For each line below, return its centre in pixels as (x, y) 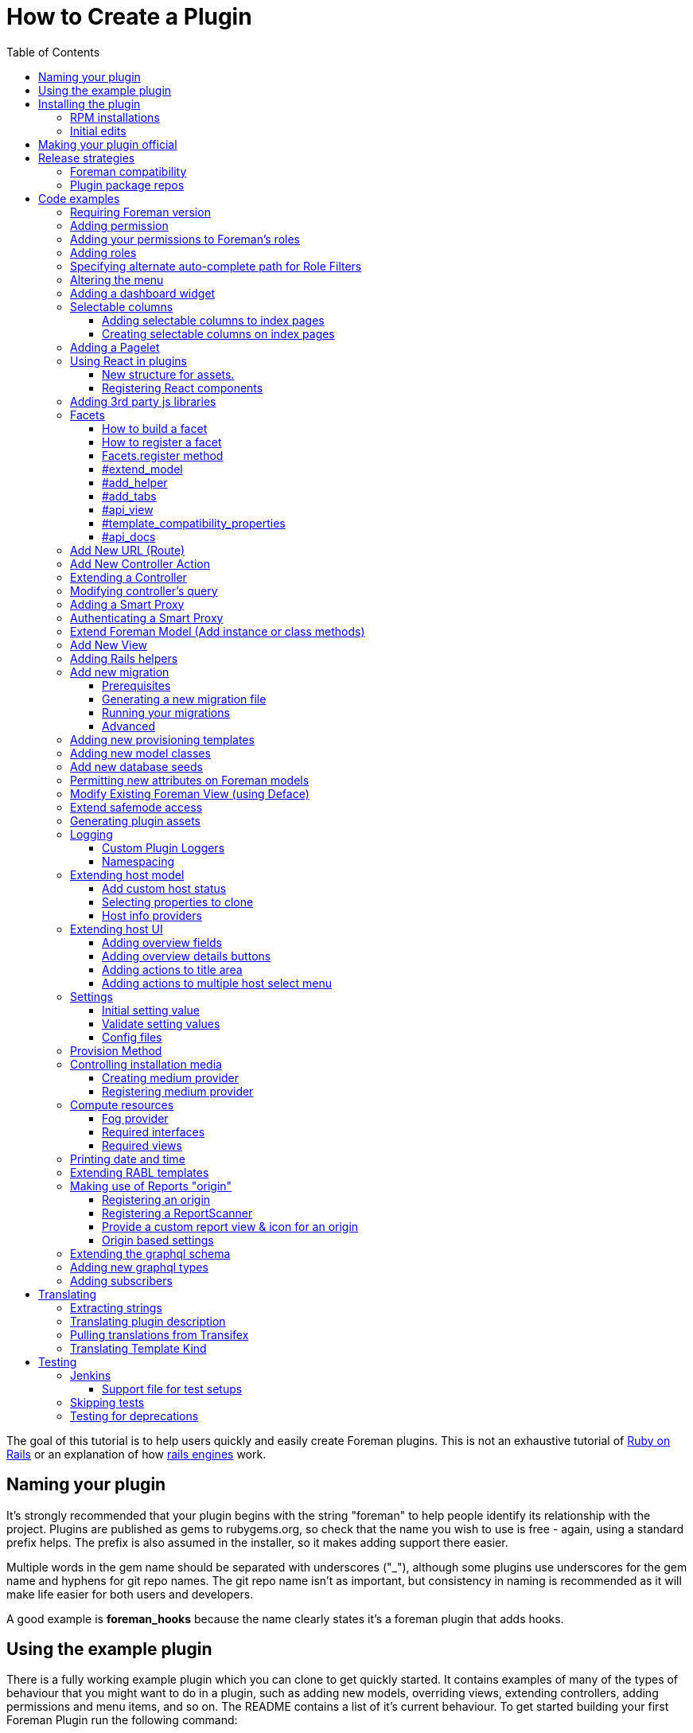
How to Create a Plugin (129, 17)
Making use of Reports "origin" (151, 1186)
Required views (142, 1145)
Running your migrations (166, 712)
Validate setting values (161, 1023)
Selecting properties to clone (178, 902)
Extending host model (127, 874)
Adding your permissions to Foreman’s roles (185, 239)
